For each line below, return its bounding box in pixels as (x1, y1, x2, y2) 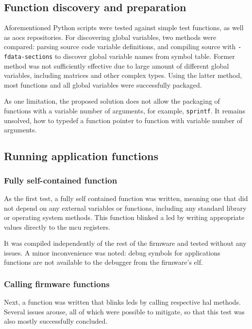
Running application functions (4, 148, 159, 164)
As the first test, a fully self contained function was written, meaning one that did (4, 193, 248, 203)
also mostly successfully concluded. (4, 316, 108, 326)
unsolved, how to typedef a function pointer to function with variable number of (4, 115, 243, 125)
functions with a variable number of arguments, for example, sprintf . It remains (4, 106, 246, 116)
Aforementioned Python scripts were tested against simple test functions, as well (4, 22, 244, 33)
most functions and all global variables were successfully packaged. (4, 79, 202, 90)
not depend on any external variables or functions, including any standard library (4, 202, 247, 213)
